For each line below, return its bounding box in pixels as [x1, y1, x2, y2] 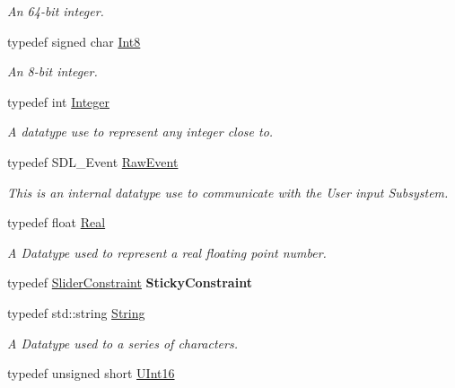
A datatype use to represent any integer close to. [7, 122, 274, 141]
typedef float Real [7, 213, 106, 232]
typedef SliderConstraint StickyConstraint [7, 273, 252, 292]
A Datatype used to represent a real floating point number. [7, 242, 327, 261]
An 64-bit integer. [7, 2, 104, 20]
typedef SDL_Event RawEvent [7, 152, 179, 171]
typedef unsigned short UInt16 [7, 364, 175, 383]
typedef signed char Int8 [7, 31, 141, 50]
